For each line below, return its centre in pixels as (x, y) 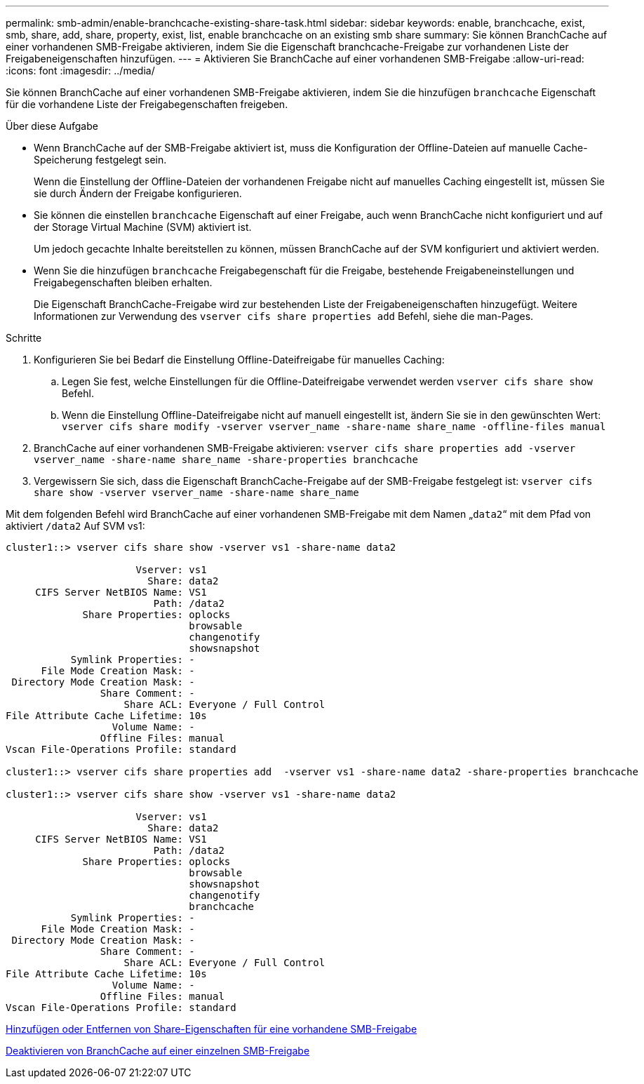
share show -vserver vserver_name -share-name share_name (196, 493)
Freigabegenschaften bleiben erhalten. (123, 282)
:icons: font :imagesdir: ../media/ (80, 71)
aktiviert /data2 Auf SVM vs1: (75, 526)
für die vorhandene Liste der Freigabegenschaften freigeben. (147, 104)
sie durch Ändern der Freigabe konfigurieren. (138, 193)
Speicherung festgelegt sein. (100, 160)
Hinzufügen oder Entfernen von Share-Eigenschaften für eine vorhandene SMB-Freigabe (212, 1029)
